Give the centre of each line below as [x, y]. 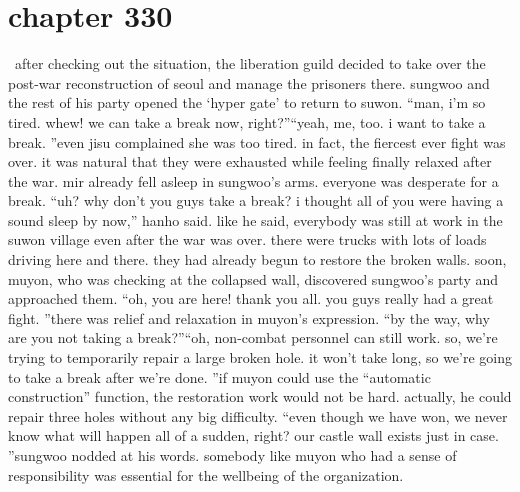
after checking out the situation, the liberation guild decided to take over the [250, 63]
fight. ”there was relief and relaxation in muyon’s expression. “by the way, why [249, 317]
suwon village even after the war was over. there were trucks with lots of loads [247, 239]
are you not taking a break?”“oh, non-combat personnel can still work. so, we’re [253, 337]
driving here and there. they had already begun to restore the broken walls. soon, [257, 259]
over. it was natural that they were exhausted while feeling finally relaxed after [250, 161]
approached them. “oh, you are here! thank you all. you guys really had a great [251, 298]
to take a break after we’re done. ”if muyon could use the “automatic [219, 376]
